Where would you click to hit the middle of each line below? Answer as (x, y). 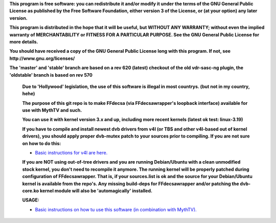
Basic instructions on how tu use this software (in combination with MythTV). (116, 209)
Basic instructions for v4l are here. (71, 153)
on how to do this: (42, 143)
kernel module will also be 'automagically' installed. (96, 191)
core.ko (31, 191)
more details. (24, 41)
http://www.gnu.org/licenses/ (42, 58)
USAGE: (31, 200)
